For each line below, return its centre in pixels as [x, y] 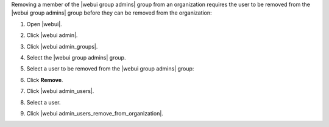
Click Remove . [45, 80]
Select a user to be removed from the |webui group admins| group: [110, 69]
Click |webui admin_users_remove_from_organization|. [95, 113]
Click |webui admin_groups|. [62, 46]
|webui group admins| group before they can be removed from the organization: [112, 13]
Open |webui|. [44, 24]
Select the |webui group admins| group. [76, 57]
